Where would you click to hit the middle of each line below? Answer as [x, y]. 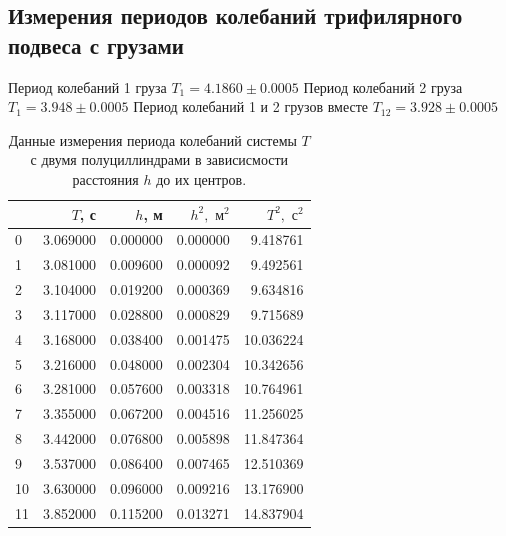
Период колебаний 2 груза [383, 86]
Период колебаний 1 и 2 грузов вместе [251, 106]
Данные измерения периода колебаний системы [152, 139]
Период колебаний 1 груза [87, 86]
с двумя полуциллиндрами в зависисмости [159, 159]
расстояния [105, 178]
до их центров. [201, 178]
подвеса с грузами [96, 44]
